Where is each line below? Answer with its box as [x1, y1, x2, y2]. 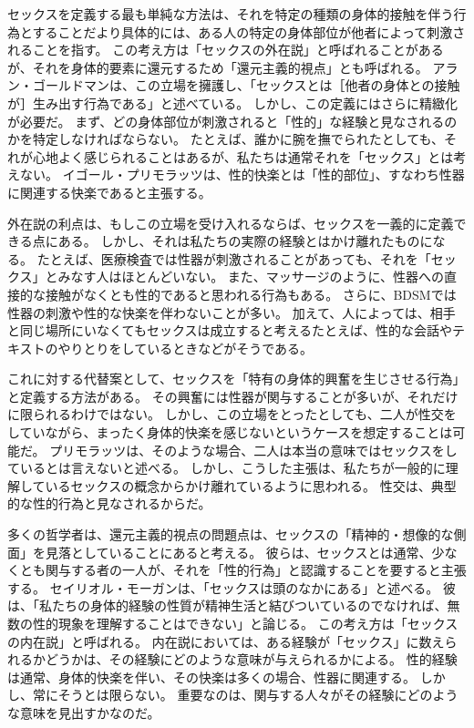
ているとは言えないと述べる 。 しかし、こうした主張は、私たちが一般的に [7, 458, 446, 477]
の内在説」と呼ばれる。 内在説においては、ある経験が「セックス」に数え [7, 631, 445, 651]
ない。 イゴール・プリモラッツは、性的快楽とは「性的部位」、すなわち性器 [19, 165, 465, 184]
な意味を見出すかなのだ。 [7, 702, 160, 722]
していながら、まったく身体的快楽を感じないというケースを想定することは [7, 423, 453, 442]
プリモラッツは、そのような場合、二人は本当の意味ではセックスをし [49, 440, 458, 459]
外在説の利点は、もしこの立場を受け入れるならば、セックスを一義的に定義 [7, 213, 454, 232]
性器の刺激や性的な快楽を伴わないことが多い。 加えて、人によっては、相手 [7, 302, 456, 322]
